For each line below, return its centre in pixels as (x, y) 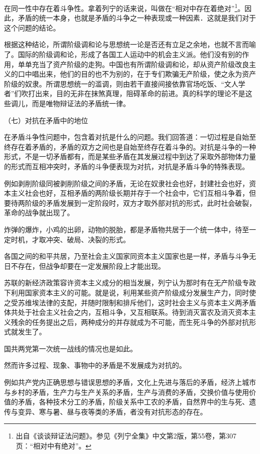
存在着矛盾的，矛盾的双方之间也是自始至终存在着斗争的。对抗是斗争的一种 (133, 146)
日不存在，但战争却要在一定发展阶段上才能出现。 (84, 266)
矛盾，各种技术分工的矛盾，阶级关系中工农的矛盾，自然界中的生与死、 (133, 402)
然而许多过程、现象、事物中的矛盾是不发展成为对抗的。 (95, 365)
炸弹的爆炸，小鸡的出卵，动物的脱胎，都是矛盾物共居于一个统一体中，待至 (126, 229)
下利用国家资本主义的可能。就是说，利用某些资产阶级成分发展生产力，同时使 (130, 292)
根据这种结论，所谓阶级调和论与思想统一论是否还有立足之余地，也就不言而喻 (130, 44)
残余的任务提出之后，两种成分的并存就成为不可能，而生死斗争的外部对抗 (130, 322)
